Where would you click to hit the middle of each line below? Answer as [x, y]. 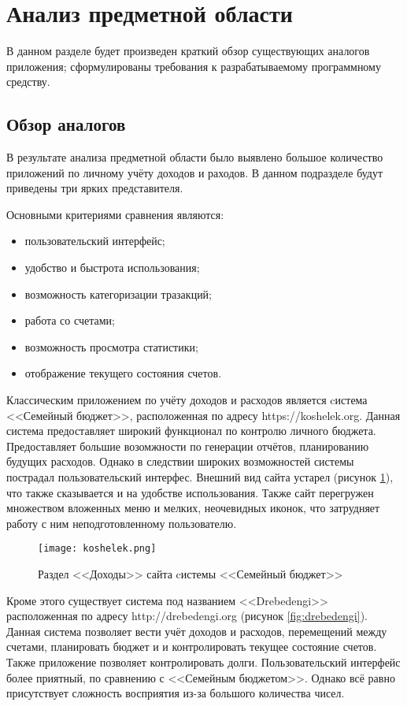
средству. [28, 82]
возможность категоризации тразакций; [118, 294]
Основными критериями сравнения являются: [115, 214]
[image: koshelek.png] [97, 549]
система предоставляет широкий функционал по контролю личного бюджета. [191, 431]
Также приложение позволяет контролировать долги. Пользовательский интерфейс [203, 662]
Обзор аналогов [66, 124]
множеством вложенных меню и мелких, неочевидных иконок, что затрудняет [193, 508]
